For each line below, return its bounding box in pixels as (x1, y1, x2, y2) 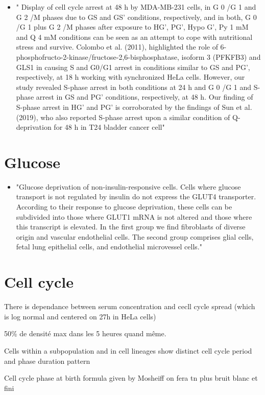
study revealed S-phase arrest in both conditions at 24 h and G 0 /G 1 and (16, 81, 252, 92)
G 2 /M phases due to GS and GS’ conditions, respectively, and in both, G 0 (16, 11, 257, 22)
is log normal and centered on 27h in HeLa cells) (4, 311, 156, 321)
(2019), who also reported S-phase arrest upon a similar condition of (16, 111, 230, 122)
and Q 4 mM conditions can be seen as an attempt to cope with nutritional (16, 31, 253, 42)
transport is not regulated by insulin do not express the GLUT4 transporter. (16, 191, 256, 202)
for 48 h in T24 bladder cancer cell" (54, 122, 165, 132)
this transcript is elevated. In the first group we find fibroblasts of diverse (16, 221, 246, 232)
